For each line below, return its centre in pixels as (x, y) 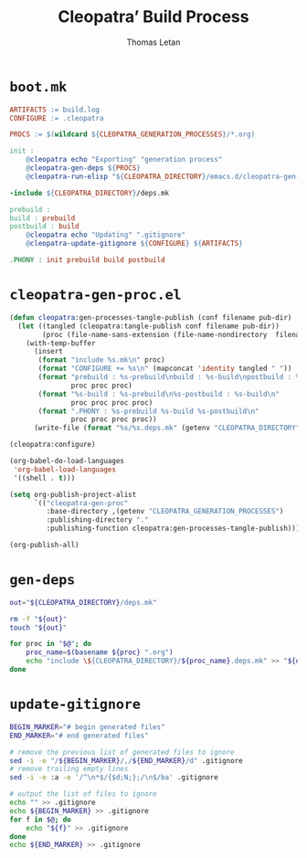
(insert (48, 352)
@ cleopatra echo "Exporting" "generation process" (124, 160)
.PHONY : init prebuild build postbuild (88, 260)
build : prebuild (42, 218)
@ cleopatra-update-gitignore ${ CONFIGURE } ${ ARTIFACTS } (135, 244)
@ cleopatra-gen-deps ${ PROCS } (84, 168)
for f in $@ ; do (40, 820)
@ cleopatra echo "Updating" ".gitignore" (106, 235)
